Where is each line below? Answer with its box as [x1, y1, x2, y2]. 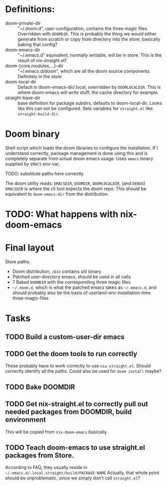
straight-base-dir [5, 94, 40, 101]
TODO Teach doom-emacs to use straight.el [5, 443, 145, 452]
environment [5, 415, 46, 424]
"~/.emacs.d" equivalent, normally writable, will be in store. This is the [17, 52, 162, 58]
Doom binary [5, 128, 60, 140]
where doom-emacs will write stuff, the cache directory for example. [17, 89, 159, 95]
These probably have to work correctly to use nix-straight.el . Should [5, 363, 151, 369]
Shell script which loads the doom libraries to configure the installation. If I [5, 144, 158, 151]
